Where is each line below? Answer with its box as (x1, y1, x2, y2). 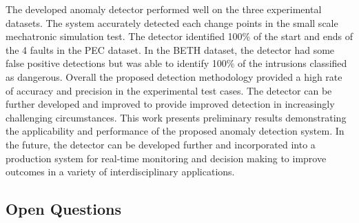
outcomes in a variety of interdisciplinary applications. (6, 164, 235, 179)
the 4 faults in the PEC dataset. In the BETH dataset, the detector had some (6, 42, 335, 57)
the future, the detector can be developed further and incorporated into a (6, 137, 316, 151)
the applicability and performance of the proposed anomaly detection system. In (6, 124, 345, 138)
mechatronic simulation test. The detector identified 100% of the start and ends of (6, 29, 353, 43)
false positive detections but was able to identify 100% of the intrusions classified (6, 56, 347, 70)
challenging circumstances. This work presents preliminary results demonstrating (6, 110, 347, 124)
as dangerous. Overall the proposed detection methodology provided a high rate (6, 69, 342, 84)
